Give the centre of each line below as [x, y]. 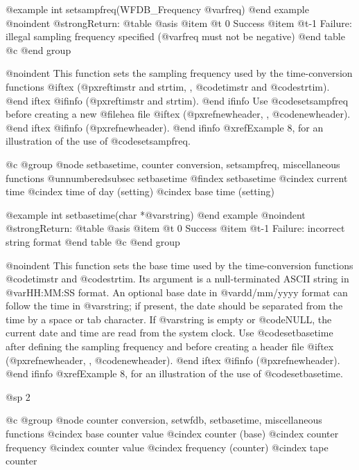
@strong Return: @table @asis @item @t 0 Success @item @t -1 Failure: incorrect [175, 228]
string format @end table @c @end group [93, 241]
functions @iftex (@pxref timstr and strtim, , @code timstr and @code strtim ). [168, 86]
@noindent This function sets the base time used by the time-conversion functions [179, 265]
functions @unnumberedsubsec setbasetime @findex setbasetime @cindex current [177, 178]
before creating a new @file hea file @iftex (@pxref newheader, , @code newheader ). [178, 114]
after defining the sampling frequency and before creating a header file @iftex [170, 346]
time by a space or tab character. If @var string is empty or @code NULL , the [169, 319]
